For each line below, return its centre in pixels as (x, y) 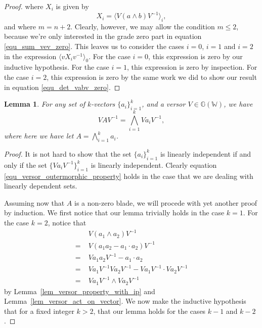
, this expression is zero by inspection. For (192, 67)
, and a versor (164, 104)
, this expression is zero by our (195, 56)
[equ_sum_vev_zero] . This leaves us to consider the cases (94, 46)
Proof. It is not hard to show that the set (68, 153)
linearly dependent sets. (41, 186)
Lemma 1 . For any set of (45, 104)
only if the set (26, 165)
